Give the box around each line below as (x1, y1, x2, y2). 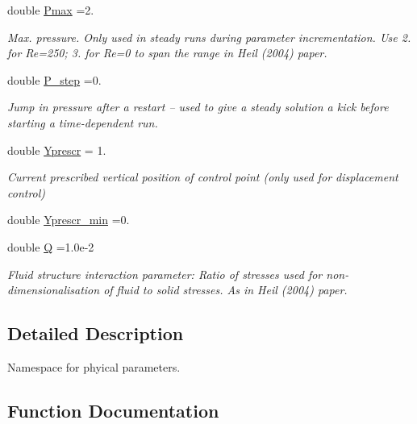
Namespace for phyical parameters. (7, 358, 181, 375)
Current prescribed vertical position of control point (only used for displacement (7, 168, 398, 185)
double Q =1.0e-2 (7, 238, 94, 255)
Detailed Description (7, 321, 184, 346)
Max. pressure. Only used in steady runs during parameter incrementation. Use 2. (7, 28, 411, 45)
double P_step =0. (7, 71, 102, 88)
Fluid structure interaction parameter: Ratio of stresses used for (7, 265, 323, 282)
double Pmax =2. (7, 2, 94, 18)
